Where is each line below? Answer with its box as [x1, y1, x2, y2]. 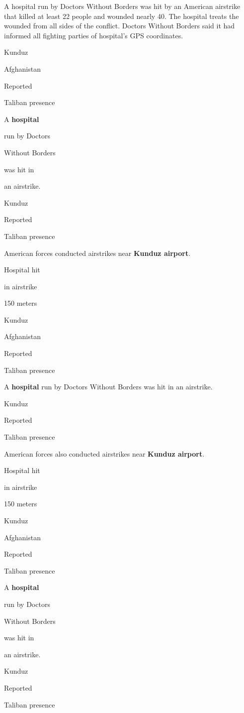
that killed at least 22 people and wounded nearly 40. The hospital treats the [4, 10, 239, 21]
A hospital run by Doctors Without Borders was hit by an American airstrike [4, 1, 241, 11]
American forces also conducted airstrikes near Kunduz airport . [4, 448, 205, 459]
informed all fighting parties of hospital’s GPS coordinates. [4, 30, 183, 40]
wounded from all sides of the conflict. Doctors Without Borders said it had [4, 20, 235, 31]
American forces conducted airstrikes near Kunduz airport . [4, 247, 191, 258]
